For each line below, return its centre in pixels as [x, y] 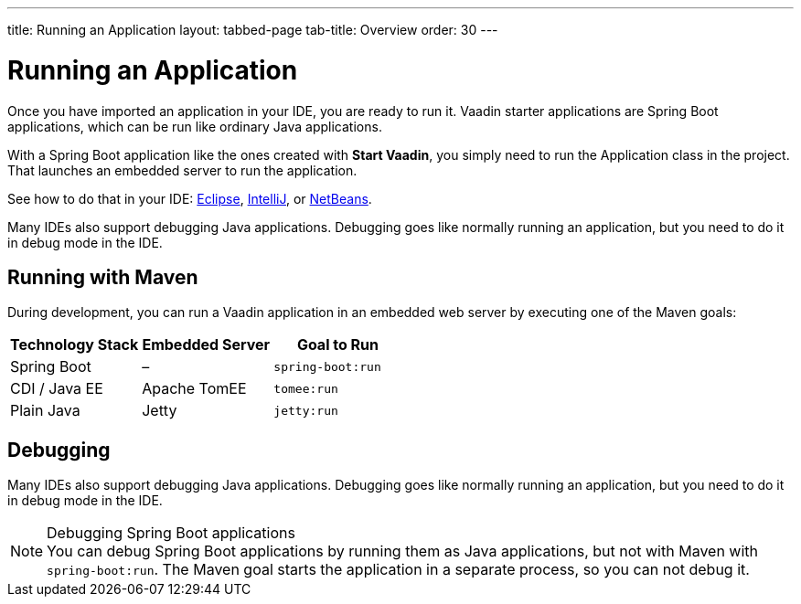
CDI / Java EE [57, 389]
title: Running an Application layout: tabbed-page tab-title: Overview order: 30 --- [253, 30]
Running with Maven [103, 277]
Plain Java [45, 411]
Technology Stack [75, 345]
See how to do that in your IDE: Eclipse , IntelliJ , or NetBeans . [190, 198]
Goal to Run [338, 345]
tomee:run [306, 388]
